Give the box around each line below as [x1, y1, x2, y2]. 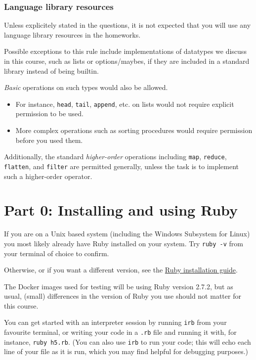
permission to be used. [15, 108, 84, 119]
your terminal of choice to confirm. [4, 248, 109, 258]
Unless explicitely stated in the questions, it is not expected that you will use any [4, 20, 251, 30]
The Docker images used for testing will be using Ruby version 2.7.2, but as [4, 281, 233, 291]
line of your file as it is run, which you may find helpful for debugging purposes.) [4, 346, 249, 357]
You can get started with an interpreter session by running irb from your [4, 317, 227, 327]
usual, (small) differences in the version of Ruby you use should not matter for [4, 291, 241, 301]
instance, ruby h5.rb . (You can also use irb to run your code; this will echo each [4, 336, 251, 347]
